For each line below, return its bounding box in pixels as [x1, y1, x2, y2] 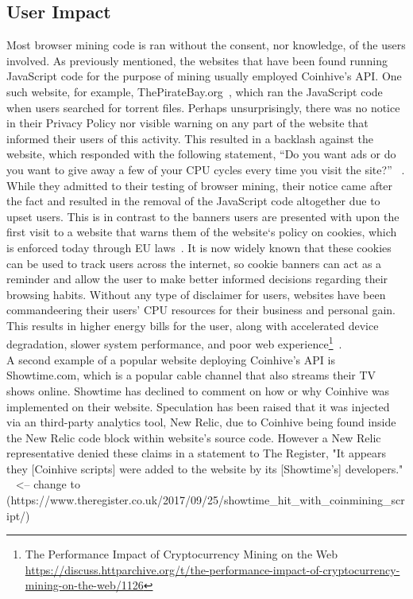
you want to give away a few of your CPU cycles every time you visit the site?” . [6, 161, 405, 177]
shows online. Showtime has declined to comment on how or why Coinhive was [6, 382, 390, 399]
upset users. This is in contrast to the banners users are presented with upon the [6, 208, 399, 224]
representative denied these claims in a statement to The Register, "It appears [6, 445, 387, 461]
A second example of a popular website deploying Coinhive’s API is [6, 351, 335, 368]
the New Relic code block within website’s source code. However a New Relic [6, 429, 381, 445]
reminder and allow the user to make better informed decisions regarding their [6, 270, 388, 287]
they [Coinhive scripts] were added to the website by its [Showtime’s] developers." [6, 460, 403, 476]
